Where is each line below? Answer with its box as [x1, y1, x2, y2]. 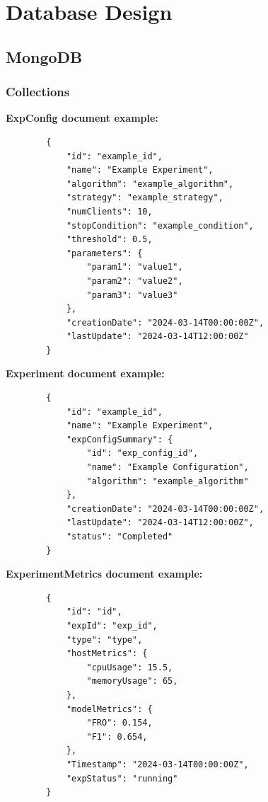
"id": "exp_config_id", [86, 448, 199, 459]
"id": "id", [66, 607, 122, 617]
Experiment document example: [6, 366, 165, 381]
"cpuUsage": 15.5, [86, 662, 173, 672]
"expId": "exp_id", [66, 620, 158, 631]
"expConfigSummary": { [66, 434, 173, 445]
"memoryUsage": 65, [86, 676, 178, 687]
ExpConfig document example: [6, 110, 158, 125]
